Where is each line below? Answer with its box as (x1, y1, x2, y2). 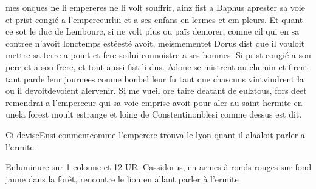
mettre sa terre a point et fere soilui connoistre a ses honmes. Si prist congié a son (5, 48, 311, 61)
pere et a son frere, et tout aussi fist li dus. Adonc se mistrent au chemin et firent (5, 60, 309, 73)
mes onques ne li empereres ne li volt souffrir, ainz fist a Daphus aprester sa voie (5, 1, 305, 13)
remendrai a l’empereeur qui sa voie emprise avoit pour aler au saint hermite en (5, 96, 303, 108)
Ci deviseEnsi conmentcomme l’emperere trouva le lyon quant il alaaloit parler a (5, 128, 305, 141)
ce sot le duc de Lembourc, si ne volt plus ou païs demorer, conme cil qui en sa (5, 25, 300, 38)
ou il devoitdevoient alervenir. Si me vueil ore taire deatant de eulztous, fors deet (5, 84, 307, 97)
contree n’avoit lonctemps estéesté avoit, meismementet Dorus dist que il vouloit (5, 36, 305, 49)
